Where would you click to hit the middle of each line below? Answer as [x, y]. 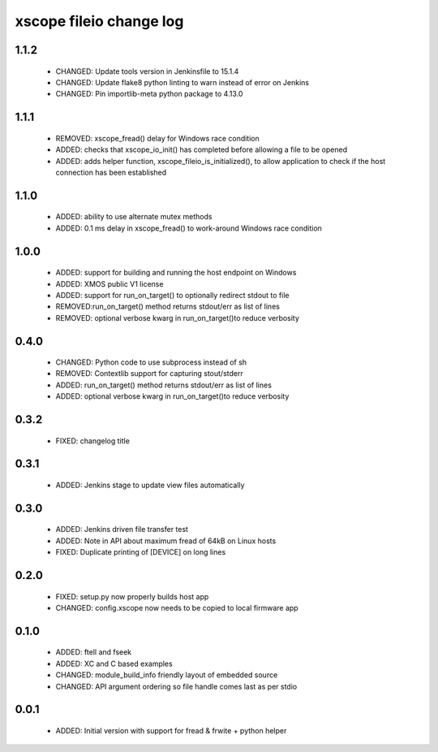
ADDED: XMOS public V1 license [109, 283]
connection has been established [111, 172]
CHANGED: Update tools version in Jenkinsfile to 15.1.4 [147, 71]
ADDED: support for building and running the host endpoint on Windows [176, 273]
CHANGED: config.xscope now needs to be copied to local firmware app [177, 608]
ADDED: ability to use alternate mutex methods [134, 217]
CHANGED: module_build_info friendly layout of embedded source [167, 675]
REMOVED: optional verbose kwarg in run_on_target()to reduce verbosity [178, 318]
